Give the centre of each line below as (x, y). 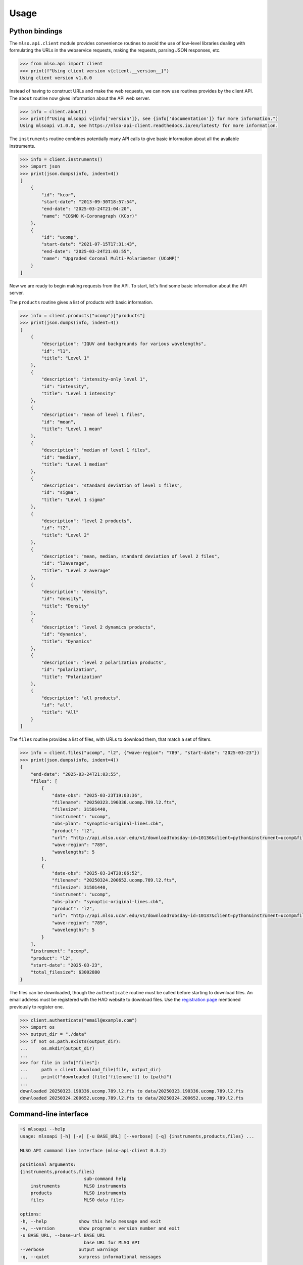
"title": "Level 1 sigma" (73, 499)
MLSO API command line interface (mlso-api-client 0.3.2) (93, 1150)
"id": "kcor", (59, 195)
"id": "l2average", (65, 563)
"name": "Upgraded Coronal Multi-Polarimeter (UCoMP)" (111, 259)
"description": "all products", (81, 698)
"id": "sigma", (60, 493)
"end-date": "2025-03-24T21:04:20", (87, 209)
